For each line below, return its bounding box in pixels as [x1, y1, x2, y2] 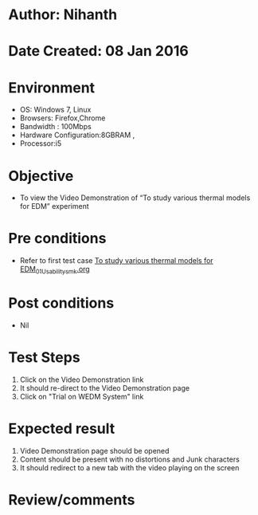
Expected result [8, 420, 115, 438]
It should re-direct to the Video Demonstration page [19, 383, 190, 392]
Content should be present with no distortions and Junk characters [19, 454, 240, 464]
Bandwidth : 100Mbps [19, 122, 92, 132]
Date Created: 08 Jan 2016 [8, 42, 189, 61]
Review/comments [8, 490, 135, 509]
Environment [8, 78, 96, 96]
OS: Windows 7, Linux [19, 105, 92, 115]
